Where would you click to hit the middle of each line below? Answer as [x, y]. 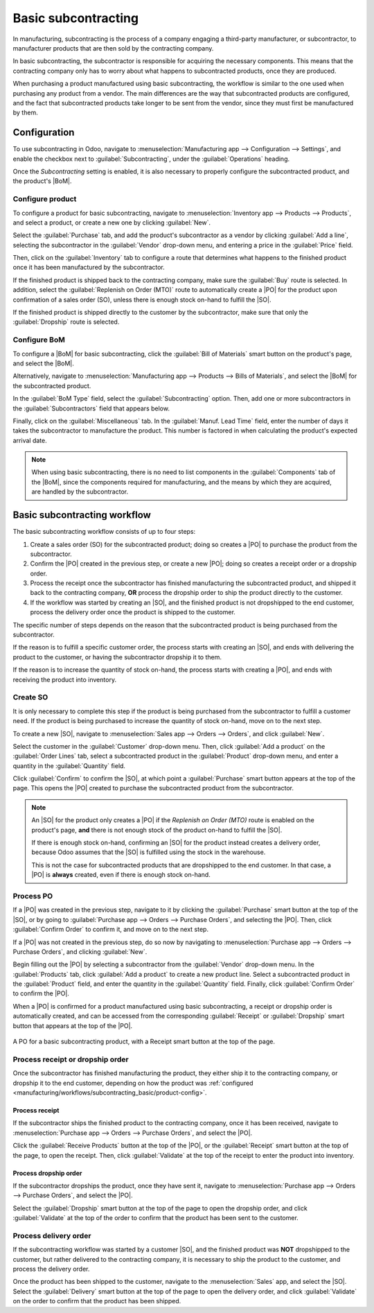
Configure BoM [39, 340]
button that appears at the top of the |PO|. [73, 1025]
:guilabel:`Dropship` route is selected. [66, 322]
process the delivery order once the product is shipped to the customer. [133, 612]
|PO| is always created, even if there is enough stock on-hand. [121, 875]
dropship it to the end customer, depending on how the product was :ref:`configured [133, 1083]
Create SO [30, 697]
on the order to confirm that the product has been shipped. [97, 1301]
